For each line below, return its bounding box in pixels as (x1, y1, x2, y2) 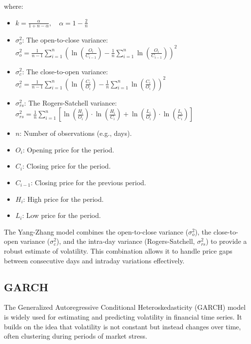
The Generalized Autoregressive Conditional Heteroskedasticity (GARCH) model (4, 302, 246, 312)
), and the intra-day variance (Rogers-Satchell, (56, 236, 195, 246)
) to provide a (206, 236, 247, 246)
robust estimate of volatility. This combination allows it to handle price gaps (4, 245, 232, 256)
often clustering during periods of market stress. (4, 331, 147, 341)
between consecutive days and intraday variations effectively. (4, 255, 185, 265)
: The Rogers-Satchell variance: (24, 97, 117, 107)
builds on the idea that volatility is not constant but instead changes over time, (4, 321, 241, 331)
